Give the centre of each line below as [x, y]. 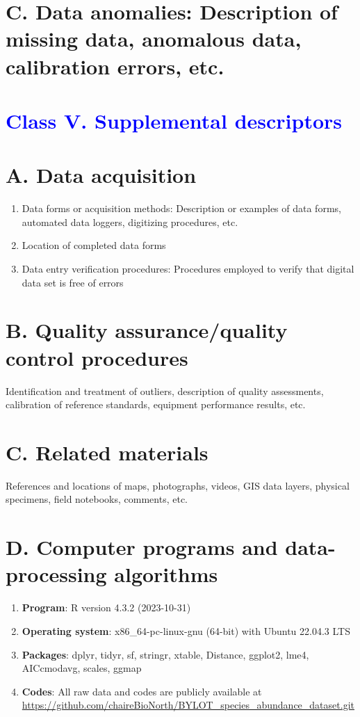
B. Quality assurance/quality [147, 330]
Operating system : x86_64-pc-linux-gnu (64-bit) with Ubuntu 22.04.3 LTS [186, 630]
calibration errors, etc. [115, 66]
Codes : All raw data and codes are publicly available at [142, 691]
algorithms [166, 574]
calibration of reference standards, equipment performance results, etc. [156, 404]
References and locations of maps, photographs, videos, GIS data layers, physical [178, 485]
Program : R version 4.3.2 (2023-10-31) [106, 607]
